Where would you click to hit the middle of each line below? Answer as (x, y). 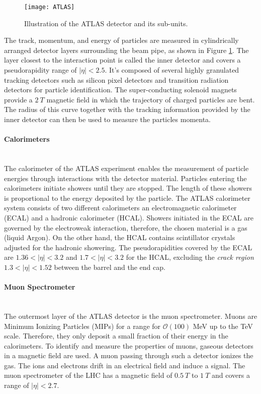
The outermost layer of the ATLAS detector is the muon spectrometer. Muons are (131, 316)
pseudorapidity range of (40, 70)
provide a (18, 99)
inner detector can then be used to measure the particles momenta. (108, 119)
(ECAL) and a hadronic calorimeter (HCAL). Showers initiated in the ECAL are (129, 217)
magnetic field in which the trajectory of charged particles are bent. (151, 99)
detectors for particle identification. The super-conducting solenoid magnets (120, 90)
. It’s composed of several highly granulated (172, 70)
